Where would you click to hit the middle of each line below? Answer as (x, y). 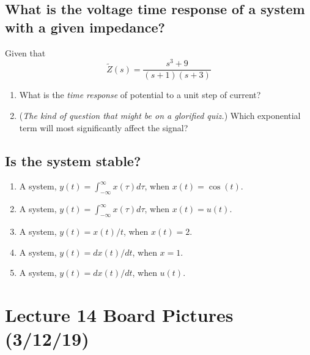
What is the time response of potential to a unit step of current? (140, 95)
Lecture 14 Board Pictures (119, 314)
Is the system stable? (73, 160)
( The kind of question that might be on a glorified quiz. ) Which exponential (160, 115)
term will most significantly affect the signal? (104, 127)
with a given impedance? (85, 27)
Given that (25, 52)
